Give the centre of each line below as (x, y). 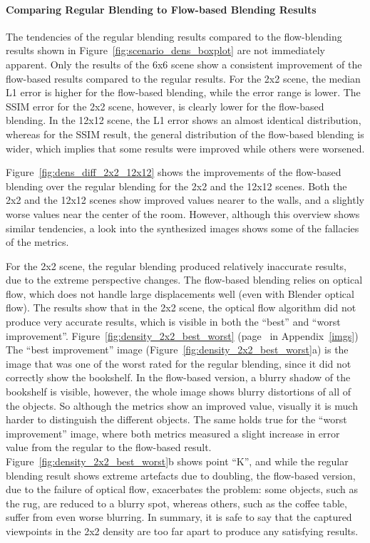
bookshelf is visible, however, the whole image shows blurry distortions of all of (179, 392)
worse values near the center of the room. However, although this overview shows (183, 213)
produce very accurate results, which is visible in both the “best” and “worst (173, 322)
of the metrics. (37, 242)
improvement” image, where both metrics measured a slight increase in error (173, 433)
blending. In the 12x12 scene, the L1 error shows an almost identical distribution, (184, 120)
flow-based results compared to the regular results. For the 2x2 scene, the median (183, 78)
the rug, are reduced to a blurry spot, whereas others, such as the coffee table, (176, 503)
